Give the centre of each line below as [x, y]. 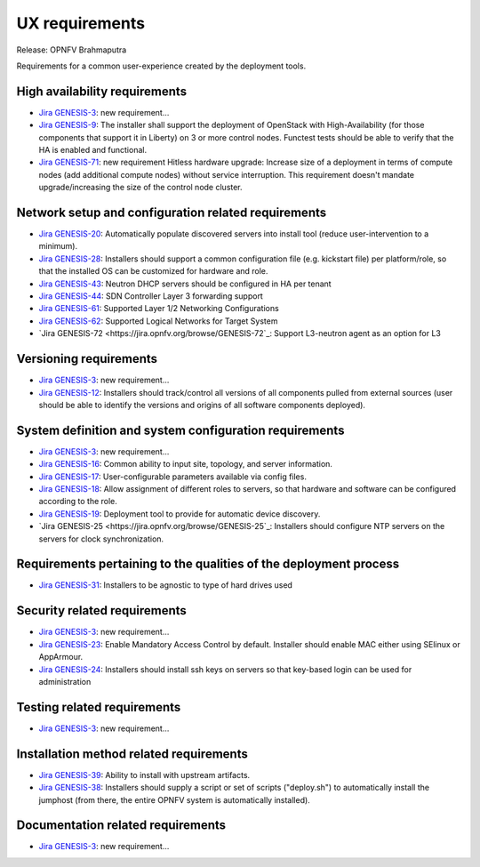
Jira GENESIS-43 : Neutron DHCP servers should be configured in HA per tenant [185, 284]
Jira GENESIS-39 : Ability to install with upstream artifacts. [144, 775]
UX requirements [81, 23]
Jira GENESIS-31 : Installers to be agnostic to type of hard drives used [166, 585]
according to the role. [78, 502]
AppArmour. [61, 657]
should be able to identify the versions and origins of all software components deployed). [202, 405]
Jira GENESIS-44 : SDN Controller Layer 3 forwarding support [151, 296]
